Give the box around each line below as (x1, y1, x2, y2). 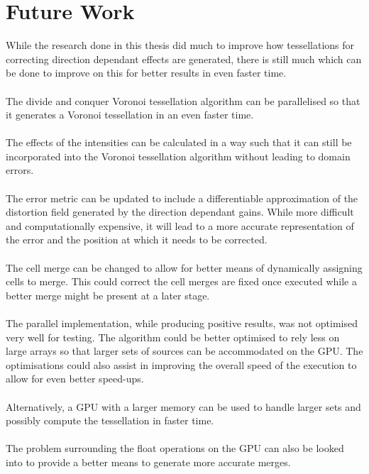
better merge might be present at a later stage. (6, 287, 210, 302)
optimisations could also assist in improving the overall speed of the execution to (6, 357, 357, 372)
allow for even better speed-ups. (6, 371, 144, 386)
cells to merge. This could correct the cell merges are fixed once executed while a (6, 274, 357, 289)
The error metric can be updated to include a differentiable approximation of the (6, 190, 358, 205)
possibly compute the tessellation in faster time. (6, 413, 214, 428)
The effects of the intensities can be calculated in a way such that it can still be (6, 135, 352, 150)
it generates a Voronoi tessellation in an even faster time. (6, 107, 254, 122)
